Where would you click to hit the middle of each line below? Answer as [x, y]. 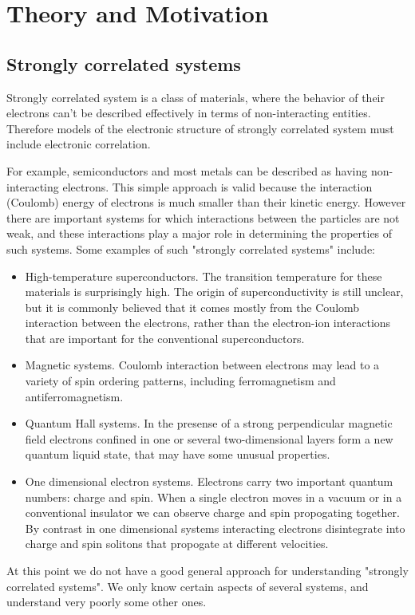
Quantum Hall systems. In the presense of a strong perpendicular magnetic [209, 423]
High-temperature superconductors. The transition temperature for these [204, 276]
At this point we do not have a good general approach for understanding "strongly [207, 571]
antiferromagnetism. [74, 396]
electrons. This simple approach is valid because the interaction [217, 186]
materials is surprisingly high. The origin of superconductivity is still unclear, [214, 292]
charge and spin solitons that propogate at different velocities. [177, 544]
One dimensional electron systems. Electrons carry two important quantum [209, 481]
